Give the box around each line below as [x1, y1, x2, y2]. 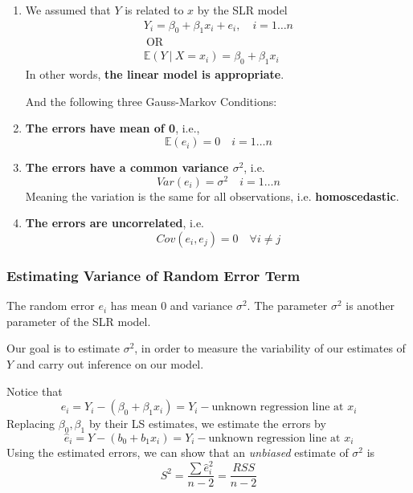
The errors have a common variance [25, 159, 229, 176]
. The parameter [247, 297, 328, 314]
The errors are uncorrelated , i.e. [25, 214, 205, 231]
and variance [170, 297, 233, 314]
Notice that [6, 382, 63, 399]
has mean [110, 297, 157, 314]
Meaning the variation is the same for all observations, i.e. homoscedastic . [25, 187, 399, 204]
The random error [6, 297, 95, 314]
